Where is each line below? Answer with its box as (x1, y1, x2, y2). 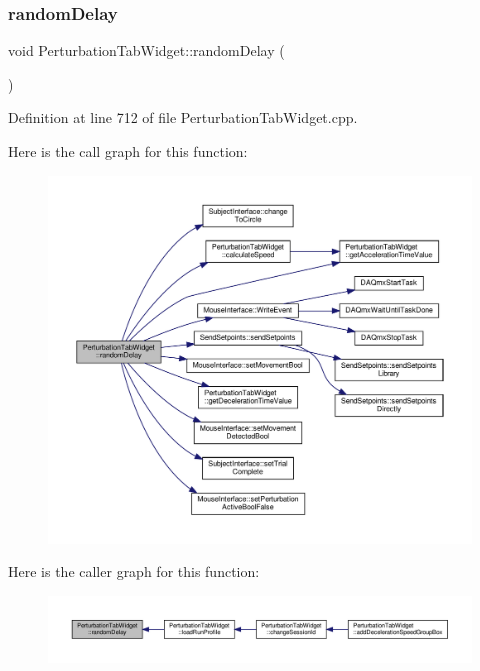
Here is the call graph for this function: (8, 141, 248, 161)
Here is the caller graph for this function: (8, 561, 260, 582)
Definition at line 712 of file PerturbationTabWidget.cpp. (8, 107, 358, 128)
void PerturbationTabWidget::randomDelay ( (8, 40, 285, 61)
